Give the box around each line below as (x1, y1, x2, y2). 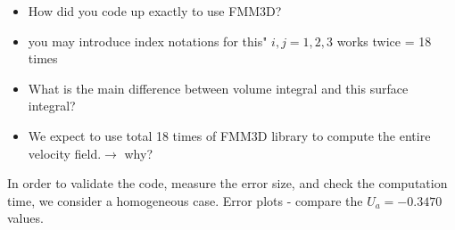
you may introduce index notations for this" (28, 31, 268, 50)
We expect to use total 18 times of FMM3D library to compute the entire (28, 126, 431, 144)
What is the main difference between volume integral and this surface (28, 78, 409, 97)
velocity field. (28, 144, 102, 162)
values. (7, 209, 44, 227)
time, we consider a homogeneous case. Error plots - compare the (7, 191, 363, 209)
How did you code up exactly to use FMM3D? (28, 2, 282, 20)
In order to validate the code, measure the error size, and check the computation (7, 174, 448, 193)
